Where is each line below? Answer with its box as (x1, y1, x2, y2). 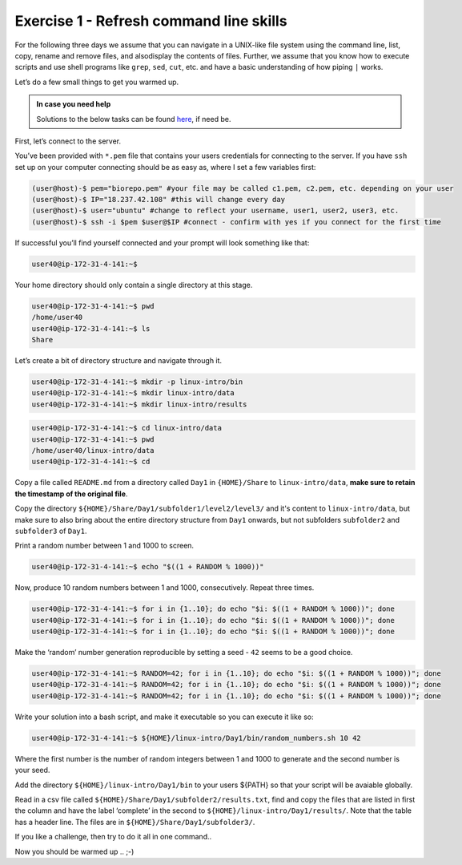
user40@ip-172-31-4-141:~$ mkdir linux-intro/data (31, 389, 235, 398)
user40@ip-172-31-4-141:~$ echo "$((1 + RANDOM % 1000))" (31, 562, 264, 572)
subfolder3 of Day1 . (14, 526, 87, 536)
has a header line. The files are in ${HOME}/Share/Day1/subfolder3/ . (14, 817, 255, 827)
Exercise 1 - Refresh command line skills (14, 12, 287, 30)
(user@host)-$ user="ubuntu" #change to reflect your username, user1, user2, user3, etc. (31, 206, 400, 216)
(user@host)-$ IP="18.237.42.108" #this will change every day (31, 195, 286, 204)
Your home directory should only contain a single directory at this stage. (14, 280, 253, 289)
